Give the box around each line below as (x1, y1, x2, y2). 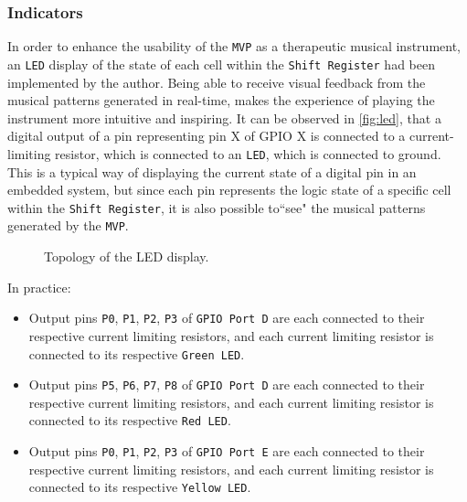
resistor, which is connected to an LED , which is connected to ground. (55, 144, 441, 163)
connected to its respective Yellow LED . (28, 477, 251, 497)
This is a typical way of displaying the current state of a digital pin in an (7, 162, 417, 181)
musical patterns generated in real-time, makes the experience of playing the (7, 91, 435, 110)
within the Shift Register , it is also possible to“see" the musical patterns (7, 198, 426, 217)
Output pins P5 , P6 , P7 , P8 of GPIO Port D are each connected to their (28, 375, 425, 394)
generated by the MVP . (7, 216, 129, 235)
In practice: (7, 277, 71, 296)
